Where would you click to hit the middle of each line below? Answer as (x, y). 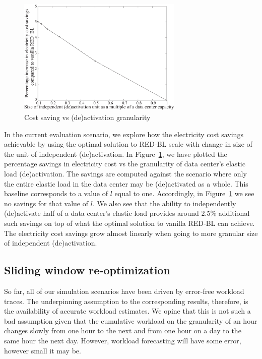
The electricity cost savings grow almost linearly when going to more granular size (131, 233)
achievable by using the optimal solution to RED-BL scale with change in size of (128, 144)
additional (234, 213)
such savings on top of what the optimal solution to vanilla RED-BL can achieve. (129, 223)
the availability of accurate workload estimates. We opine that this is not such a (127, 311)
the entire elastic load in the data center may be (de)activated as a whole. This (126, 183)
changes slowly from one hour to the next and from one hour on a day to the (123, 331)
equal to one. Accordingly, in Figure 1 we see (184, 193)
